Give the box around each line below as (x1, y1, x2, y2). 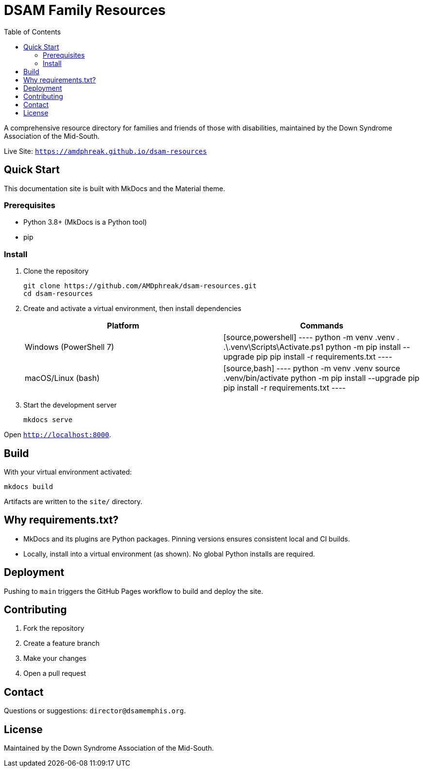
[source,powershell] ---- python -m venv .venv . (223, 332, 400, 343)
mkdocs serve (23, 416, 73, 424)
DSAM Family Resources (4, 2, 166, 18)
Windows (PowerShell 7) (25, 342, 114, 352)
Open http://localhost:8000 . (4, 430, 111, 439)
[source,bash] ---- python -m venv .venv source (223, 363, 400, 374)
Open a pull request (23, 669, 86, 678)
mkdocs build (4, 482, 53, 491)
